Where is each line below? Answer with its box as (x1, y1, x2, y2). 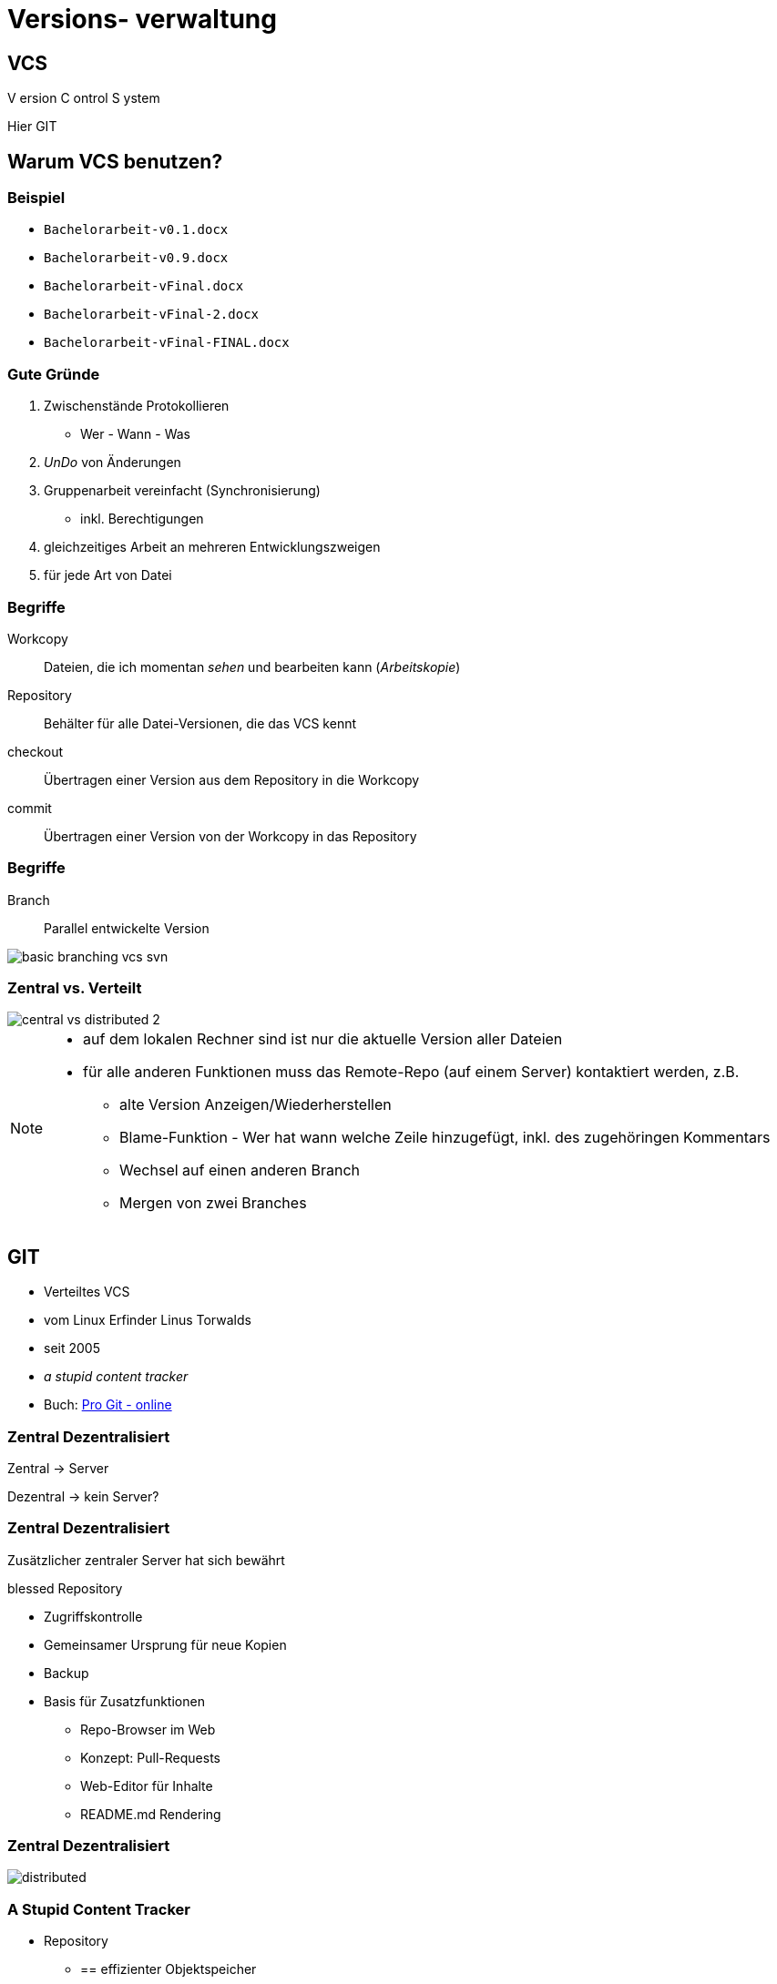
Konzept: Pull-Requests (80, 1749, 220, 1765)
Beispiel (7, 188, 66, 208)
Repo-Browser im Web (80, 1721, 216, 1737)
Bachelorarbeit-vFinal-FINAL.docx (44, 335, 290, 351)
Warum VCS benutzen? (7, 149, 223, 173)
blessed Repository (7, 1580, 123, 1596)
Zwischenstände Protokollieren (44, 398, 230, 414)
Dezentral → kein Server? (7, 1488, 159, 1504)
